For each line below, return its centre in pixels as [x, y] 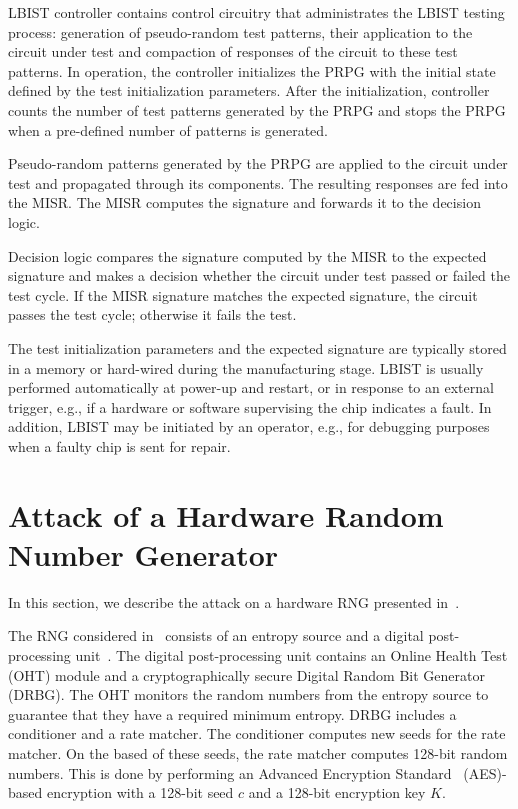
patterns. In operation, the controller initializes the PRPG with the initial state [252, 70]
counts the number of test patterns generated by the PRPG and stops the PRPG [257, 109]
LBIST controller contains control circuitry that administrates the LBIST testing [256, 12]
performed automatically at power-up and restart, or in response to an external [251, 387]
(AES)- [485, 772]
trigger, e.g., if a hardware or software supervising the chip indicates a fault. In [250, 406]
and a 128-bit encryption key [337, 792]
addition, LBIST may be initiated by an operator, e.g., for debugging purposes [249, 426]
